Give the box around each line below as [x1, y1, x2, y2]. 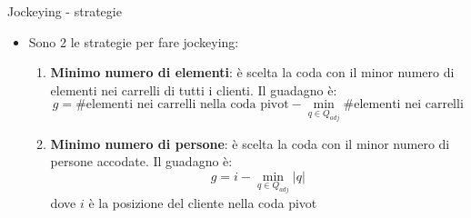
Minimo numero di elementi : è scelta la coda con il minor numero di [50, 63, 455, 82]
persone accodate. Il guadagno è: [50, 152, 233, 171]
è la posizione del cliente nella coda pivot [88, 193, 317, 212]
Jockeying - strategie [7, 2, 122, 20]
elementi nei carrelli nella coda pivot [85, 98, 289, 112]
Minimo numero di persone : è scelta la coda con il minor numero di [50, 134, 450, 153]
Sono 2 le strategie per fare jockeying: [28, 32, 239, 51]
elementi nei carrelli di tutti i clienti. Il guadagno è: [50, 80, 337, 99]
